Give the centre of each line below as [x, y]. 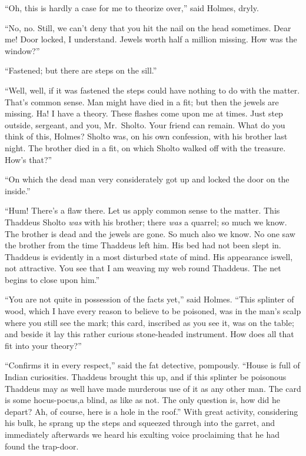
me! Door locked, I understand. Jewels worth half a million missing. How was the [151, 39]
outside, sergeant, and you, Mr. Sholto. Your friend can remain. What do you [145, 124]
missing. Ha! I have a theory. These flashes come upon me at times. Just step [144, 113]
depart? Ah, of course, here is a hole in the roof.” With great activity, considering [152, 411]
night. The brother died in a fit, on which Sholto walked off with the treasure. [145, 147]
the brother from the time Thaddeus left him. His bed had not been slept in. [143, 245]
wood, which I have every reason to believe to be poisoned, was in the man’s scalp [153, 311]
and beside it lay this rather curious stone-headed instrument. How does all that [149, 334]
